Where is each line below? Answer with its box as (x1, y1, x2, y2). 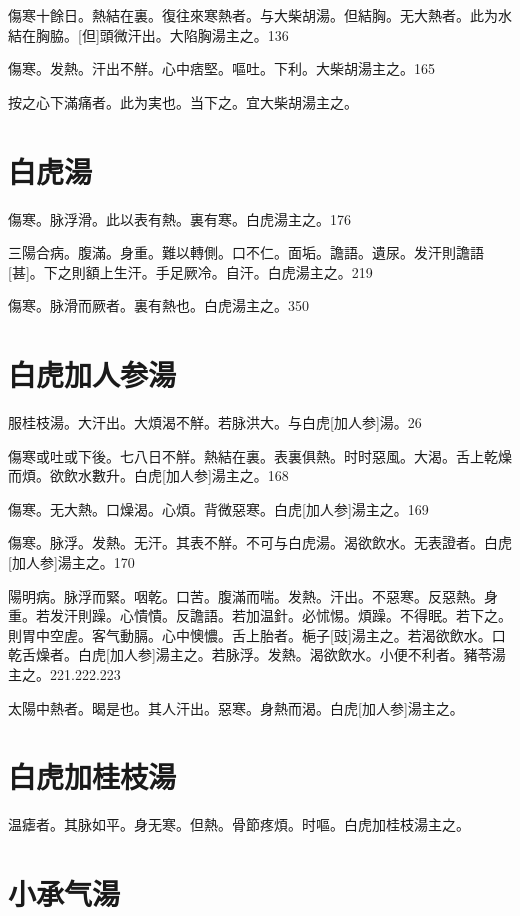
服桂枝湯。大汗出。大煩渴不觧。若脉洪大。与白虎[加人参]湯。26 (8, 412, 422, 432)
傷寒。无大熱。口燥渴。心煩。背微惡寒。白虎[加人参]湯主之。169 (8, 498, 429, 519)
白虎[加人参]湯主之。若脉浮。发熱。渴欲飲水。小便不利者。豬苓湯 (77, 644, 506, 665)
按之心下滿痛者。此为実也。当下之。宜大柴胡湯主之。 (8, 91, 358, 112)
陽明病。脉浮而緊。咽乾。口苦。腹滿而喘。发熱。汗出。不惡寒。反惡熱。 (8, 585, 484, 606)
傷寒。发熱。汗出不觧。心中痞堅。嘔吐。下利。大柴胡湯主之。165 (8, 58, 435, 79)
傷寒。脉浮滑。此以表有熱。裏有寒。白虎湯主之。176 (8, 208, 351, 229)
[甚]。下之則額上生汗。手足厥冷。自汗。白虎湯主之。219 (8, 261, 373, 282)
